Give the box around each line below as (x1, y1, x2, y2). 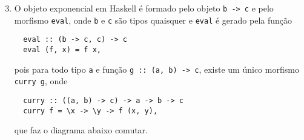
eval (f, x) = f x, (23, 45, 101, 54)
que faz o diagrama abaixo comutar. (14, 124, 148, 136)
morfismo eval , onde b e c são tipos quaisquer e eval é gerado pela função (14, 13, 292, 26)
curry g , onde (14, 75, 68, 87)
